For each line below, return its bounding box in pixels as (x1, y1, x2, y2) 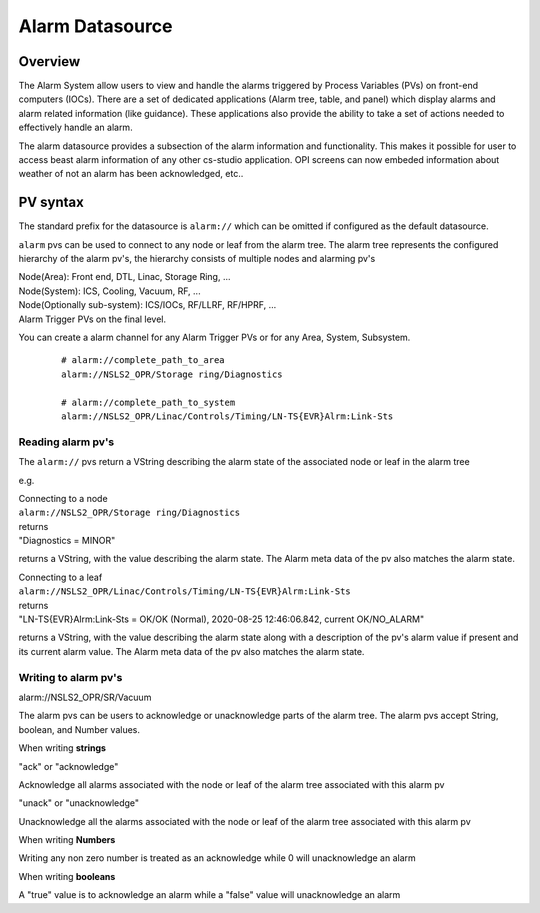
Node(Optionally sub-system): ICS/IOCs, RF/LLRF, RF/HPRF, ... (18, 299, 277, 311)
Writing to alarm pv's (18, 670, 123, 684)
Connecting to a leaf (18, 571, 103, 583)
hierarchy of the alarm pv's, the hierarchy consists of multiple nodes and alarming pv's (18, 253, 376, 265)
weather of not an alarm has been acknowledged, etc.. (18, 168, 244, 180)
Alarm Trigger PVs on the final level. (18, 313, 167, 325)
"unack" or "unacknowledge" (18, 797, 140, 809)
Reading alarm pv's (18, 435, 115, 449)
